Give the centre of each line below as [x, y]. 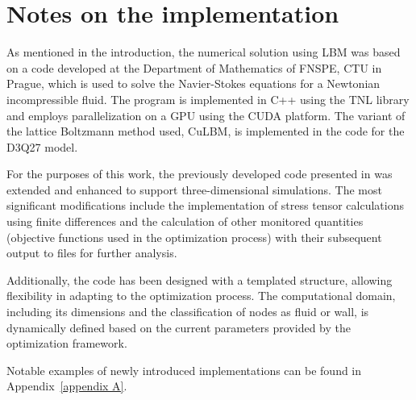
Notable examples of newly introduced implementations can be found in [184, 370]
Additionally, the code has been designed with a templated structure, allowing [200, 279]
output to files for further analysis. [92, 253]
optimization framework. [67, 343]
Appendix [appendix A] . [67, 386]
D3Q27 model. [42, 146]
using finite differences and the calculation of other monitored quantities [185, 221]
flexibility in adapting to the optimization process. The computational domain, [201, 296]
